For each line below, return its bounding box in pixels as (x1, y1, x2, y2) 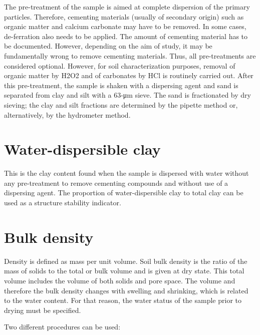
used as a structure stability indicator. (4, 197, 121, 208)
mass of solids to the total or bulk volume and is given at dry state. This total (4, 265, 244, 276)
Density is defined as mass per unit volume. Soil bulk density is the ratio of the (4, 255, 247, 266)
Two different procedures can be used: (4, 321, 121, 332)
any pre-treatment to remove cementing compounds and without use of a (4, 177, 228, 188)
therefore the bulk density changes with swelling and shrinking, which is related (4, 285, 248, 295)
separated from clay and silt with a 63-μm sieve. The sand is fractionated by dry (4, 90, 251, 100)
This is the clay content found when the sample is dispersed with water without (4, 168, 249, 178)
